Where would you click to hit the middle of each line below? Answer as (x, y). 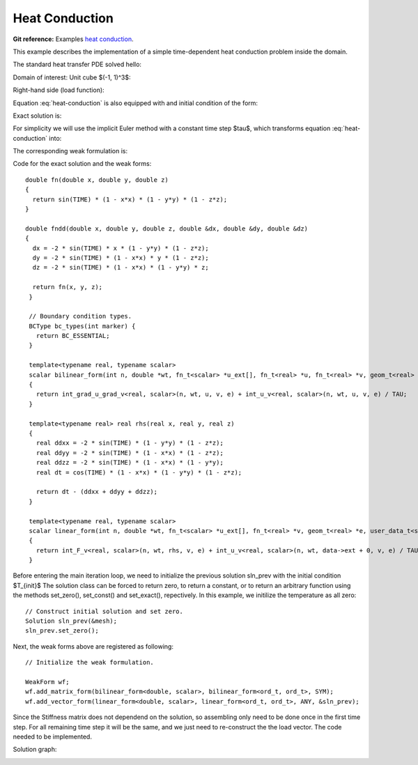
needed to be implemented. (52, 736)
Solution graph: (35, 750)
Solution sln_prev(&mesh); (71, 621)
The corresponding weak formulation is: (70, 151)
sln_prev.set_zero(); (62, 631)
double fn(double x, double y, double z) (97, 180)
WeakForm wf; (47, 682)
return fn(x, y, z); (68, 287)
